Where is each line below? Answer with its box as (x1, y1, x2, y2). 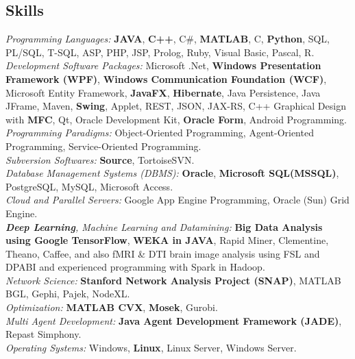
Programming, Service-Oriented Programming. (5, 138, 201, 153)
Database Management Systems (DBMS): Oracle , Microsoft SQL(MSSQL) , (5, 166, 339, 180)
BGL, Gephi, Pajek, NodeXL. (5, 286, 130, 301)
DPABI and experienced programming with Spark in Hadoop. (5, 260, 265, 274)
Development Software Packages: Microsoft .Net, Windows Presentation (5, 58, 321, 73)
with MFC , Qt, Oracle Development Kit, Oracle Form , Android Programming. (5, 112, 347, 126)
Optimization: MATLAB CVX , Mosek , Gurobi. (5, 300, 218, 314)
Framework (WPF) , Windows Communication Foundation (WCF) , (5, 71, 327, 86)
